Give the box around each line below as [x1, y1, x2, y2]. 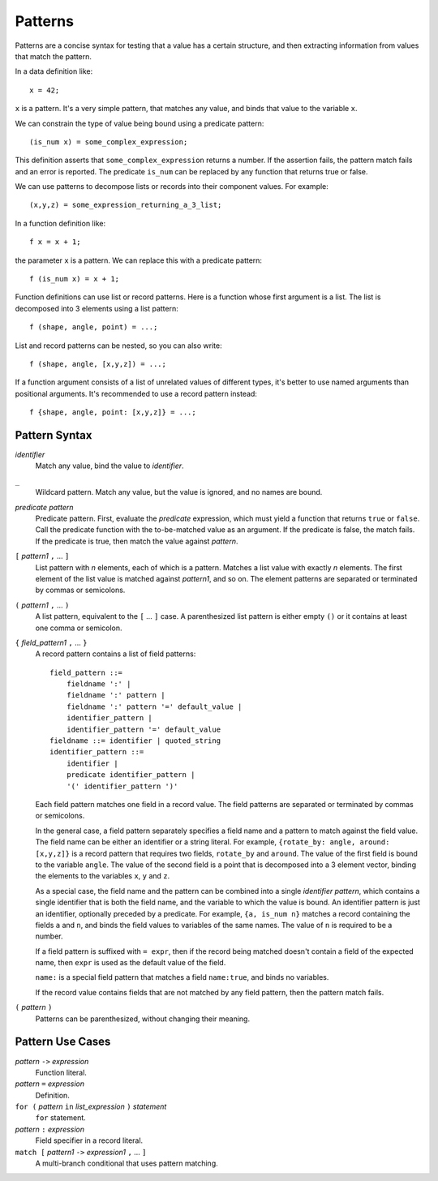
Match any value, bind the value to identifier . [35, 461, 184, 470]
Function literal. [35, 1067, 87, 1077]
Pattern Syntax [15, 428, 92, 442]
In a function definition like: [15, 218, 105, 228]
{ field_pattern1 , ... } [15, 638, 88, 647]
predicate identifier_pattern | [66, 771, 195, 779]
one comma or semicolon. [35, 623, 122, 633]
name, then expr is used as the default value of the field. [35, 958, 226, 968]
